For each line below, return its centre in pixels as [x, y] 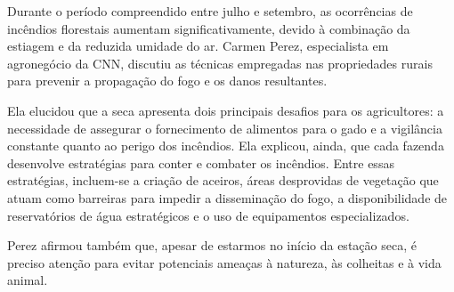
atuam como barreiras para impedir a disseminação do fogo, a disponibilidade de [227, 197]
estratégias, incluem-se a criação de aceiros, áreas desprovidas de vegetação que [223, 180]
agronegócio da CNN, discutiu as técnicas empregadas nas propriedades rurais [220, 63]
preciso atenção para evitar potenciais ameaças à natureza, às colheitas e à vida [224, 262]
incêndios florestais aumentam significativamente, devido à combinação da [209, 28]
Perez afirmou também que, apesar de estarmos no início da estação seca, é [212, 245]
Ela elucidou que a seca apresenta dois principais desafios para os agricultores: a [226, 110]
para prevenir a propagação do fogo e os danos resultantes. [167, 81]
